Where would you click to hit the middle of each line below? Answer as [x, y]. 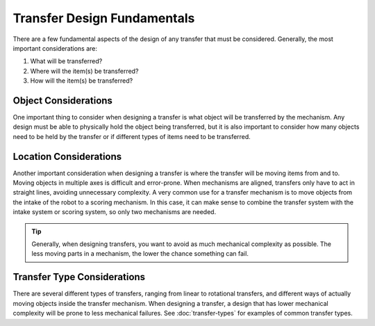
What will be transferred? [66, 61]
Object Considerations [62, 100]
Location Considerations [67, 156]
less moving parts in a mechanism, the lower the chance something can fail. [140, 254]
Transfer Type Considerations [79, 277]
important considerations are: [55, 48]
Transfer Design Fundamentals [104, 18]
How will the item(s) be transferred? [82, 81]
